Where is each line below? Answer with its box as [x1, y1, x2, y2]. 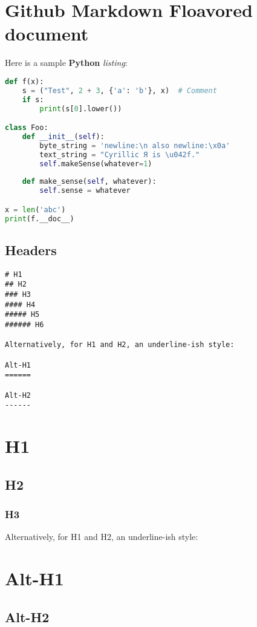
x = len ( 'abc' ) [5, 205, 66, 214]
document [5, 21, 89, 46]
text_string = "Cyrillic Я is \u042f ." [39, 150, 200, 159]
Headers [5, 240, 57, 259]
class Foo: [5, 123, 48, 132]
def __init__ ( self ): [22, 132, 105, 141]
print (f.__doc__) [5, 214, 74, 223]
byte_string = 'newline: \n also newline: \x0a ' [39, 141, 230, 150]
